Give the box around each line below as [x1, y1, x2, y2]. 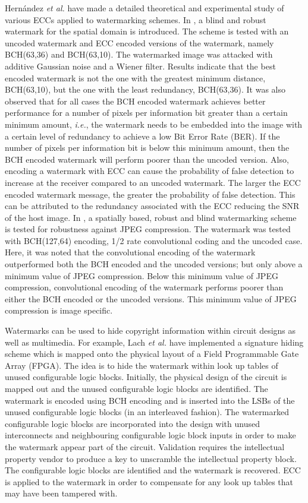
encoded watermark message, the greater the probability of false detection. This [5, 188, 296, 200]
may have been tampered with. [5, 487, 118, 499]
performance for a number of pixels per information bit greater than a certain [5, 106, 288, 119]
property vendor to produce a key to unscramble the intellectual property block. [5, 452, 297, 464]
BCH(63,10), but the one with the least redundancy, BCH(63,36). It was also [5, 83, 285, 96]
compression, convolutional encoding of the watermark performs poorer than [5, 281, 284, 293]
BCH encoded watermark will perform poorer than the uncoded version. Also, [5, 153, 289, 165]
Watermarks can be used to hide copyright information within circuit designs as [5, 324, 296, 337]
